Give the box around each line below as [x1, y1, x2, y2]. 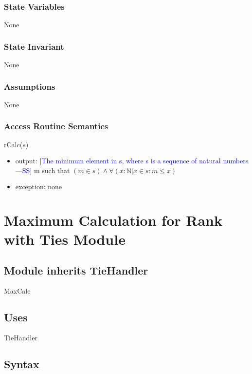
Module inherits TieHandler [4, 262, 148, 277]
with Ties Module [4, 229, 126, 249]
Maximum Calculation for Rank [4, 210, 222, 230]
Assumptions [4, 80, 55, 92]
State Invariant [4, 40, 64, 52]
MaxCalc [4, 285, 31, 295]
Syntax [4, 356, 39, 371]
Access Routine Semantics [4, 120, 108, 132]
